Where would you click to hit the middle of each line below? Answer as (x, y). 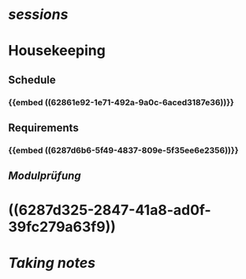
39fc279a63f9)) (62, 226)
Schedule (32, 79)
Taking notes (52, 263)
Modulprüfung (45, 176)
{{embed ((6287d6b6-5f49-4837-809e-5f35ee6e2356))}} (123, 150)
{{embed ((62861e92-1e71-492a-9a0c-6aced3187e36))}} (121, 102)
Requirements (43, 128)
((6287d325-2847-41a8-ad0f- (110, 210)
